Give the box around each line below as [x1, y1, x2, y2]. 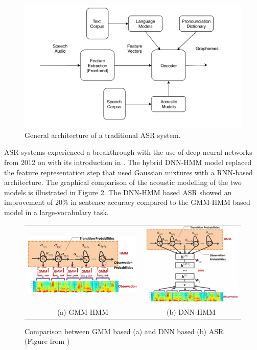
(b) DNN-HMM [167, 306, 216, 317]
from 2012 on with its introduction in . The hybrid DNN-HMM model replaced [4, 157, 252, 167]
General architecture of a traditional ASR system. [25, 129, 181, 140]
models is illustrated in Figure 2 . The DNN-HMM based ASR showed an [4, 186, 232, 197]
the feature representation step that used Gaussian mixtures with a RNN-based [4, 167, 253, 177]
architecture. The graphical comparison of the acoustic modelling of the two [4, 177, 242, 188]
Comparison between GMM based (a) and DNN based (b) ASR [25, 325, 224, 336]
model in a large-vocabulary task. [4, 206, 109, 217]
